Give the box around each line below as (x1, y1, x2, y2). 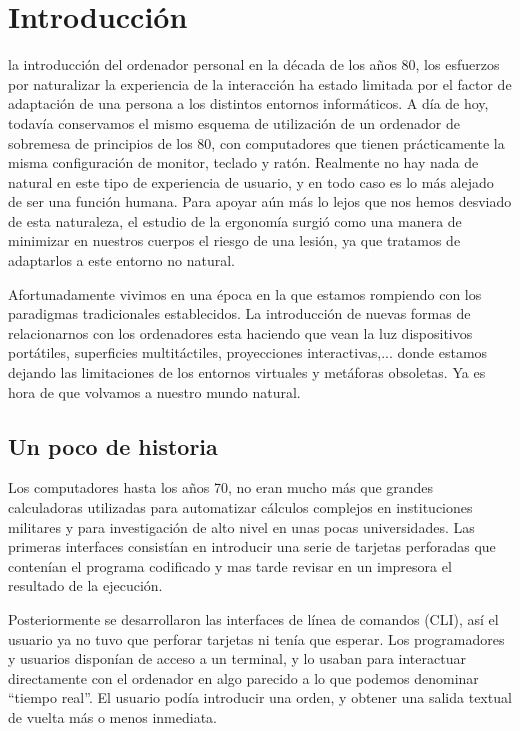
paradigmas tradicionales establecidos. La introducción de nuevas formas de (8, 303, 471, 324)
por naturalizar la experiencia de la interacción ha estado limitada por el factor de (8, 73, 512, 94)
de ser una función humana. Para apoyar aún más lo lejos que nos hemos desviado (8, 191, 512, 212)
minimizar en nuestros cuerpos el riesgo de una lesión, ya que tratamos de (8, 230, 461, 251)
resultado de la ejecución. (8, 575, 163, 596)
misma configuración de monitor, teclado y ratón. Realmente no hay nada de (8, 152, 479, 173)
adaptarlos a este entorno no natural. (8, 250, 236, 271)
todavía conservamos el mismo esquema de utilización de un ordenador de (8, 112, 460, 133)
